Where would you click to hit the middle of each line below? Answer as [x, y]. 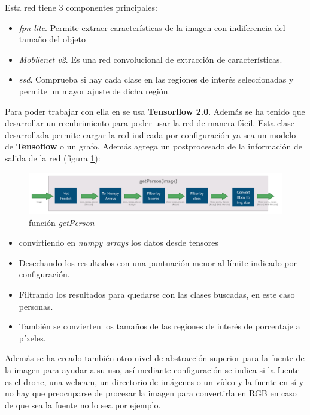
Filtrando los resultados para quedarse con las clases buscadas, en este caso [157, 295]
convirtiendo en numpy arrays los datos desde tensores [118, 242]
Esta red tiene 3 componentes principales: [81, 7]
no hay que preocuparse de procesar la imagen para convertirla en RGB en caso [151, 393]
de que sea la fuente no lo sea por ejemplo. [83, 405]
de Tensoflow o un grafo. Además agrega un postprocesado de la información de [154, 146]
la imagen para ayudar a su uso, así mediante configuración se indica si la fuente [152, 370]
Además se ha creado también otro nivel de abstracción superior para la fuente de [155, 358]
